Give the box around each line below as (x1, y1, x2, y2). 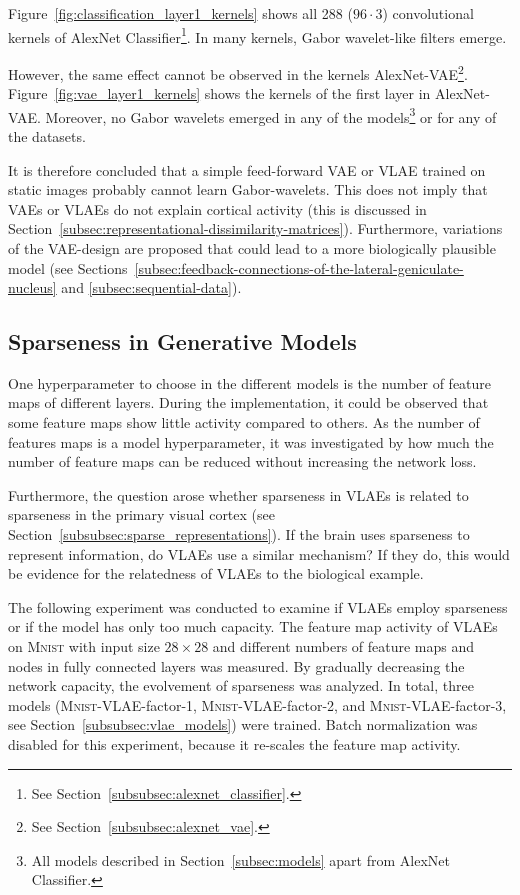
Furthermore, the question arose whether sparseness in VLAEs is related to (8, 484, 469, 505)
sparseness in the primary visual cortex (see (8, 504, 275, 525)
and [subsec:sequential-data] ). (61, 277, 242, 298)
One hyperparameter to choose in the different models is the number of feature (8, 372, 492, 393)
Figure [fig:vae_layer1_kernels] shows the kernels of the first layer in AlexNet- (8, 83, 490, 104)
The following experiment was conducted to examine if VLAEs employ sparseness (8, 596, 508, 617)
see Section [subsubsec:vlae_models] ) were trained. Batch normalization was (8, 714, 478, 735)
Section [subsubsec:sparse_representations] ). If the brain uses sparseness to (8, 524, 470, 545)
